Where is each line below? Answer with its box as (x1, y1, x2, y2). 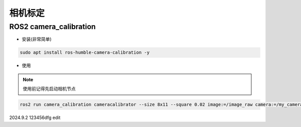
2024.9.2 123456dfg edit (9, 114, 61, 120)
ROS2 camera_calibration (9, 22, 96, 31)
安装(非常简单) (22, 36, 52, 42)
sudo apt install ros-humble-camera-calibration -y (20, 50, 150, 55)
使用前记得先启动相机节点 (23, 86, 76, 92)
